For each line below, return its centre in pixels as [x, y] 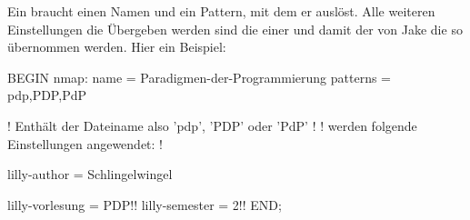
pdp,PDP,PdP [47, 95]
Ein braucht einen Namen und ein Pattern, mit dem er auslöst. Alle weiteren [221, 11]
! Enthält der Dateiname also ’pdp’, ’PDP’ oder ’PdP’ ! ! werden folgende [212, 125]
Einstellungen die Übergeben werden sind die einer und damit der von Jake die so [235, 29]
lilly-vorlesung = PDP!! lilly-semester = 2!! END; [145, 204]
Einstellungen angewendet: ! [85, 143]
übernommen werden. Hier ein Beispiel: [117, 47]
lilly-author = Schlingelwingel [90, 174]
